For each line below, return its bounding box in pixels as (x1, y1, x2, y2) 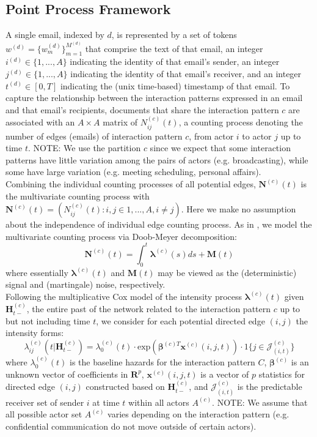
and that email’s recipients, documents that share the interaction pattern (5, 103, 279, 116)
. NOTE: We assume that (212, 395, 308, 408)
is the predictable (237, 380, 302, 393)
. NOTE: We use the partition (27, 141, 141, 154)
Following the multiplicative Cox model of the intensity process (5, 289, 242, 302)
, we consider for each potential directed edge (96, 314, 265, 327)
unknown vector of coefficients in (5, 367, 128, 380)
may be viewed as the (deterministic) (158, 266, 297, 278)
